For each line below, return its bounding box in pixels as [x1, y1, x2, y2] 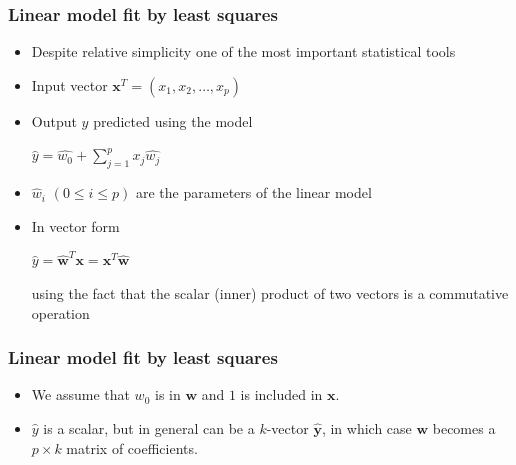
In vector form [31, 215, 120, 236]
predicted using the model [93, 110, 253, 131]
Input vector [31, 74, 108, 95]
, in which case [321, 417, 412, 438]
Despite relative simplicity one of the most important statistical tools [31, 41, 456, 62]
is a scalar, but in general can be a [43, 417, 255, 438]
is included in [240, 384, 323, 405]
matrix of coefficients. [66, 437, 198, 458]
